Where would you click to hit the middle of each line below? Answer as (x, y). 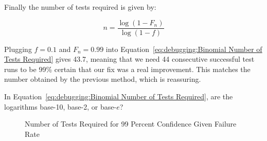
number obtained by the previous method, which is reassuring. (103, 79)
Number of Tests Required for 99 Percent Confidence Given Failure (131, 124)
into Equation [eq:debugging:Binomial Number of (184, 49)
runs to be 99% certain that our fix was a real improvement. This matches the (127, 69)
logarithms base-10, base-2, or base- (60, 106)
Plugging (18, 49)
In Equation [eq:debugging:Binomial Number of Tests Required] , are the (119, 96)
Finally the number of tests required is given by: (80, 7)
